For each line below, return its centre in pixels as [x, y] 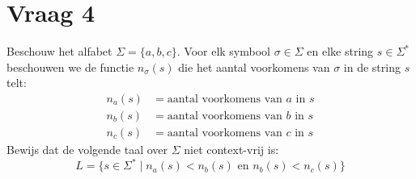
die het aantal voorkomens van [254, 67]
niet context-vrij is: [231, 149]
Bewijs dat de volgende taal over [87, 149]
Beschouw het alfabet [59, 51]
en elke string [340, 51]
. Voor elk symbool [223, 51]
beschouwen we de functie [70, 67]
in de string [372, 67]
